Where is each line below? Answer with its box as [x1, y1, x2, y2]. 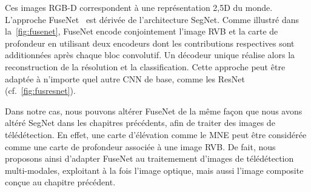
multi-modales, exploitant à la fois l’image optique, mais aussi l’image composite [5, 164, 304, 176]
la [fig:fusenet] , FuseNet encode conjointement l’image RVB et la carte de [5, 25, 278, 38]
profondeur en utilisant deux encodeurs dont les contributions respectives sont [5, 36, 295, 49]
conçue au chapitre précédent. [5, 176, 116, 188]
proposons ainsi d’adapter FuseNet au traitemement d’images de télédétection [5, 152, 294, 165]
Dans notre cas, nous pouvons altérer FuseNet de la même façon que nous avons [5, 104, 303, 117]
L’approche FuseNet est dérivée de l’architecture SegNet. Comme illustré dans [5, 13, 299, 25]
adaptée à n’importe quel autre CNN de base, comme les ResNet [5, 72, 245, 85]
